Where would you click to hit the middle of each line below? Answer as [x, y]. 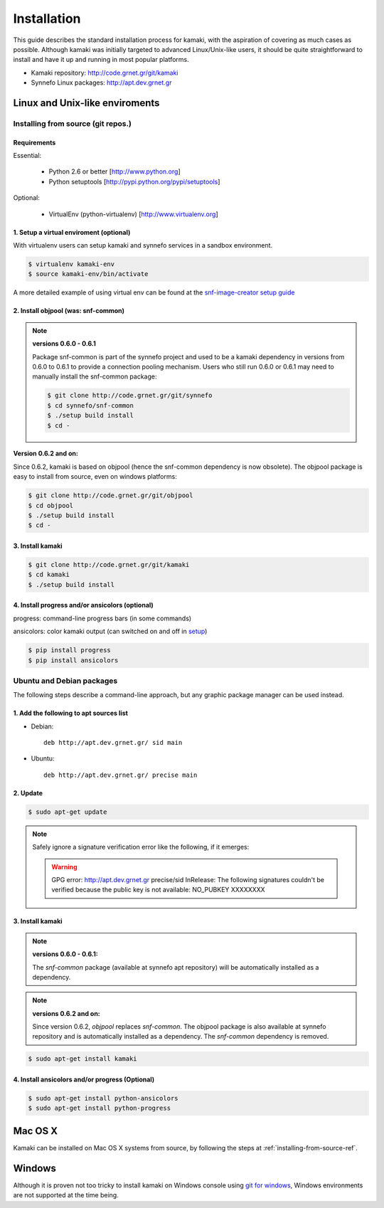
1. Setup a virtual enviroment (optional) [72, 232]
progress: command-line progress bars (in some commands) [102, 618]
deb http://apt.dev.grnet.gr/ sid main [113, 743]
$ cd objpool [51, 505]
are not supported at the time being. [66, 1195]
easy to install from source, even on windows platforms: [95, 477]
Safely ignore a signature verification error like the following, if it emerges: [141, 847]
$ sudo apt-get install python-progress [99, 1108]
